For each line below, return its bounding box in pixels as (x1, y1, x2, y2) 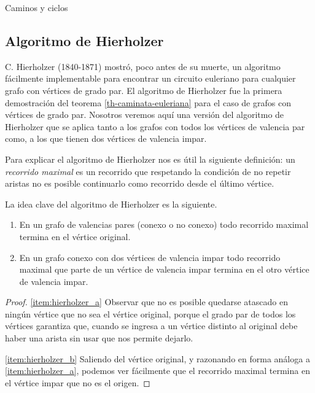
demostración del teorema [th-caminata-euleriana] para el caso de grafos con (5, 96, 291, 109)
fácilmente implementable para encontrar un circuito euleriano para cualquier (5, 72, 296, 85)
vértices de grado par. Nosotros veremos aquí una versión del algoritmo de (5, 108, 284, 121)
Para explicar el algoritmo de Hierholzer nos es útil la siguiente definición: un (5, 152, 295, 165)
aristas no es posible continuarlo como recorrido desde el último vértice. (5, 177, 274, 190)
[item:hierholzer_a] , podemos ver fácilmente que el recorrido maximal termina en (5, 364, 310, 377)
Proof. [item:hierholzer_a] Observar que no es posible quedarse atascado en (5, 295, 288, 308)
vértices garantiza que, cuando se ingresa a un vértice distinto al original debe (5, 319, 298, 332)
